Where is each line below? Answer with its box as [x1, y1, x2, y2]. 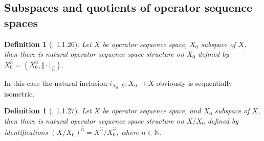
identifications [4, 126, 48, 137]
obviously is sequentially [156, 77, 232, 88]
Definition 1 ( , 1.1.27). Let [4, 105, 92, 116]
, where [116, 126, 139, 137]
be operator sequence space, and [102, 105, 201, 116]
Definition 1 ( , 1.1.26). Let [4, 38, 92, 49]
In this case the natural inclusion [4, 77, 107, 88]
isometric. [4, 88, 35, 99]
